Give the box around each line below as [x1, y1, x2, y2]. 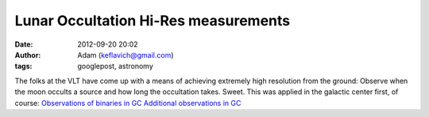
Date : [14, 40, 33, 49]
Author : [14, 50, 41, 59]
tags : [14, 62, 33, 71]
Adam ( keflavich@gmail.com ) [77, 50, 174, 59]
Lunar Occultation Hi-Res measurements [14, 12, 290, 29]
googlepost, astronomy [77, 62, 154, 71]
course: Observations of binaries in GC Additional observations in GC [14, 98, 242, 108]
